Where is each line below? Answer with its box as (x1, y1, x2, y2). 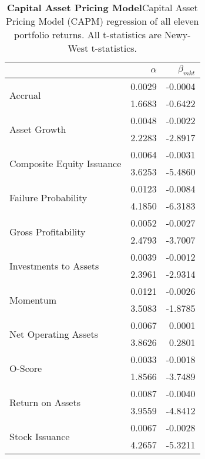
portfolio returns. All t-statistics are (14, 28, 162, 41)
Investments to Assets (9, 258, 99, 272)
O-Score (9, 361, 42, 375)
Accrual (9, 88, 41, 102)
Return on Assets (9, 395, 80, 409)
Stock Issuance (9, 429, 70, 443)
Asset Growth (9, 122, 66, 136)
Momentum (9, 292, 57, 307)
